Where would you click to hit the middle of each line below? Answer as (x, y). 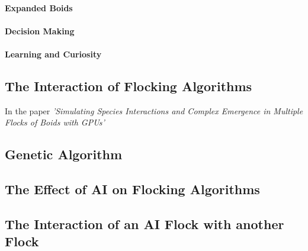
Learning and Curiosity (53, 54)
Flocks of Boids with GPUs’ (55, 122)
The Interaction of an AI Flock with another (145, 223)
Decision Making (40, 30)
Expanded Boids (39, 7)
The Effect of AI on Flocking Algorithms (132, 189)
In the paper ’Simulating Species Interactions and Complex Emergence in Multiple (154, 110)
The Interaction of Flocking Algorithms (129, 86)
